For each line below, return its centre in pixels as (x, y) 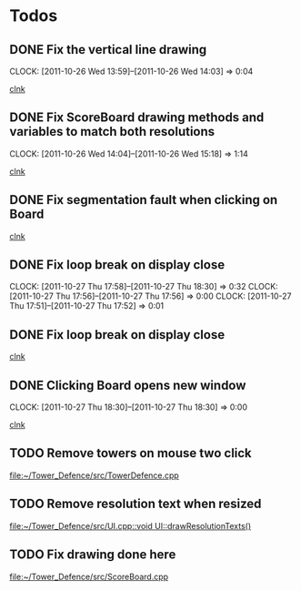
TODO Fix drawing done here (93, 555)
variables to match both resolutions (112, 132)
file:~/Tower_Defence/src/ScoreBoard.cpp (89, 576)
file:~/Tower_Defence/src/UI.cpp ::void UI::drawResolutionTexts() (130, 525)
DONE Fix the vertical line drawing (108, 50)
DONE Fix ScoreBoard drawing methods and (137, 118)
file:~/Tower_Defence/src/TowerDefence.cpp (94, 475)
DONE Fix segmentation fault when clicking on (144, 200)
